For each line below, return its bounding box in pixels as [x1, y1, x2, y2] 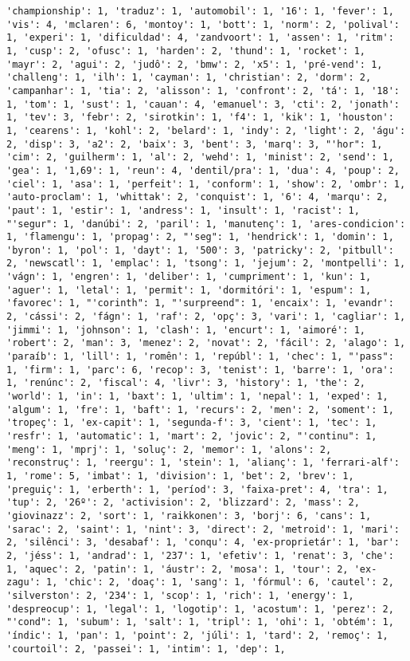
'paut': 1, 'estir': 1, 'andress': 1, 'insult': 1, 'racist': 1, [6, 204, 360, 216]
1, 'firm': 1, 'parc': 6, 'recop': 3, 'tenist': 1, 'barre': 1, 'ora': [6, 364, 394, 376]
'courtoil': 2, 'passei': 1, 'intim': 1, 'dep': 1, [6, 643, 286, 655]
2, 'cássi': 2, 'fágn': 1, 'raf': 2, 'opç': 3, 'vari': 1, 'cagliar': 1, [6, 311, 406, 323]
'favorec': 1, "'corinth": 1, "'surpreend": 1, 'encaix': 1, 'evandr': [6, 297, 394, 309]
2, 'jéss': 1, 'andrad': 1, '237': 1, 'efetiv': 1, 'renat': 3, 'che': [6, 549, 394, 561]
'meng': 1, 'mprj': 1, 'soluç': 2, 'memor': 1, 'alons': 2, [6, 443, 332, 455]
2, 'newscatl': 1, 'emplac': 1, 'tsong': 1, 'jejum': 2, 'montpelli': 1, [6, 258, 406, 270]
